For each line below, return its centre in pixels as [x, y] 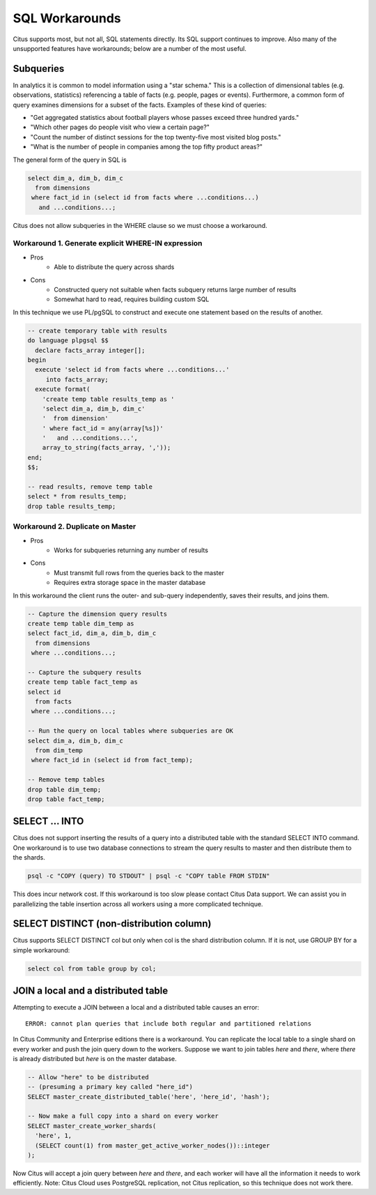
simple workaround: [41, 950]
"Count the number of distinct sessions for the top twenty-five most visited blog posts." [156, 137]
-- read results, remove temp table [90, 487]
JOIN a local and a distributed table [91, 991]
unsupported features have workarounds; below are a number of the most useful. [130, 48]
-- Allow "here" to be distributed [88, 1077]
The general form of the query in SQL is [70, 160]
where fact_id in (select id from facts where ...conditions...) [145, 198]
